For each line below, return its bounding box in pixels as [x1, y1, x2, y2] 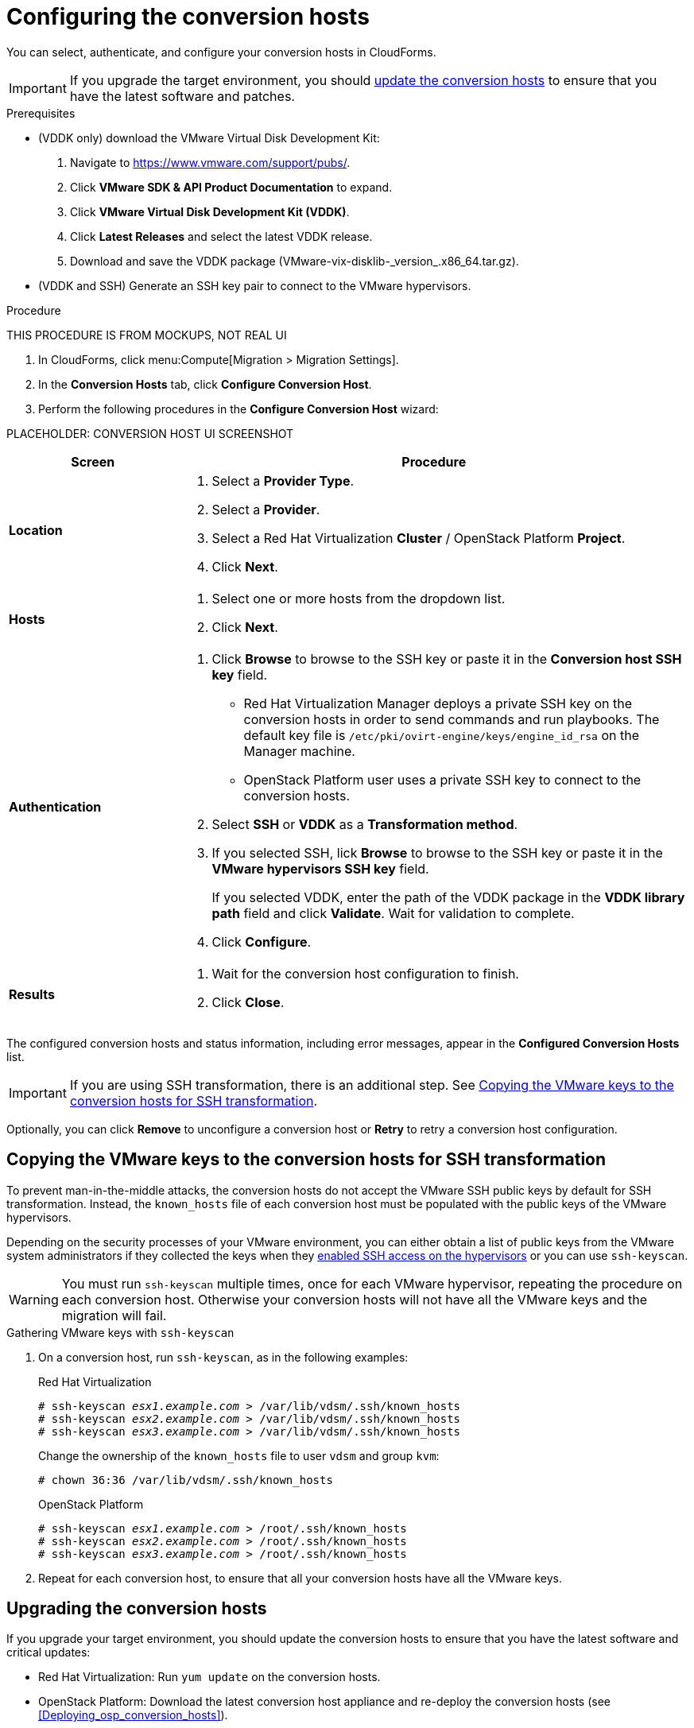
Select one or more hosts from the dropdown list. [211, 590, 506, 606]
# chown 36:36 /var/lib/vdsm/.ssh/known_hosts [38, 1473, 333, 1486]
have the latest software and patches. [69, 87, 295, 104]
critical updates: [6, 1645, 91, 1660]
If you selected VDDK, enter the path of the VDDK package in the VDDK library [211, 889, 685, 905]
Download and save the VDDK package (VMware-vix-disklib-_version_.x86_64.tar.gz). [70, 254, 519, 268]
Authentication [9, 798, 102, 815]
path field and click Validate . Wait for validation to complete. [211, 905, 575, 921]
